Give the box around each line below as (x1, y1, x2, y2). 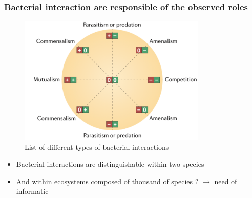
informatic (16, 186, 49, 196)
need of (214, 175, 237, 186)
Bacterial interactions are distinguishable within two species (16, 159, 204, 169)
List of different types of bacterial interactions (25, 141, 169, 152)
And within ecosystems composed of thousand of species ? (16, 175, 199, 186)
